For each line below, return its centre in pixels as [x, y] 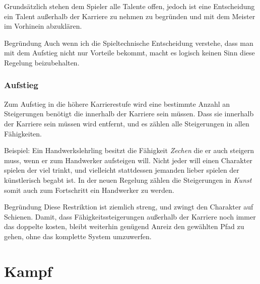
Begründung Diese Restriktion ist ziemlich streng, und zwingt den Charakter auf [129, 207]
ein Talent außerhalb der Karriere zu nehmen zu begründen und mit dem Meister [130, 16]
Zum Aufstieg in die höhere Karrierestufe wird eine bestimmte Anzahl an [117, 103]
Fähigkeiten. [23, 133]
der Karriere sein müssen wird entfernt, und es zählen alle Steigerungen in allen [127, 123]
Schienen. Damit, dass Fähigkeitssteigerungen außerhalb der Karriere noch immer [130, 216]
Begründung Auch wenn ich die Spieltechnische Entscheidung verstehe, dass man [129, 43]
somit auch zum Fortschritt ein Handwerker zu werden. [89, 190]
